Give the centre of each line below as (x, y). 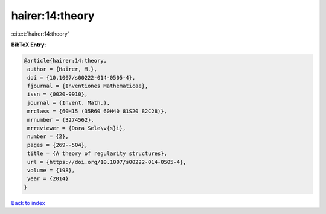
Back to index (28, 203)
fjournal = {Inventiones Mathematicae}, (88, 86)
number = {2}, (48, 137)
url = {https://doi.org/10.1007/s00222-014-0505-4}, (107, 162)
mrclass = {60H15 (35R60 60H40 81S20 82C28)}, (97, 111)
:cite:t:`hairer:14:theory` (40, 34)
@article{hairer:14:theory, (65, 61)
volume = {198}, (51, 170)
